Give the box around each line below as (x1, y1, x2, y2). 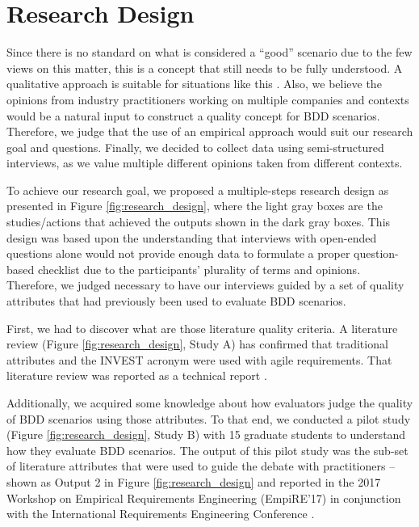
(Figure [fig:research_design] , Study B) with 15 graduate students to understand (6, 426, 406, 443)
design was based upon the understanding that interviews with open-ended (6, 229, 377, 246)
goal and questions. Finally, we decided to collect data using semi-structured (6, 138, 384, 155)
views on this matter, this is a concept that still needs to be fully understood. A (6, 59, 403, 76)
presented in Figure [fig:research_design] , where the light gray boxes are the (6, 197, 383, 214)
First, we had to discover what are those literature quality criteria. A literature (6, 319, 398, 336)
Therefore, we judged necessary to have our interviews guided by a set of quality (6, 276, 404, 293)
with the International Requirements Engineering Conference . (6, 505, 315, 522)
